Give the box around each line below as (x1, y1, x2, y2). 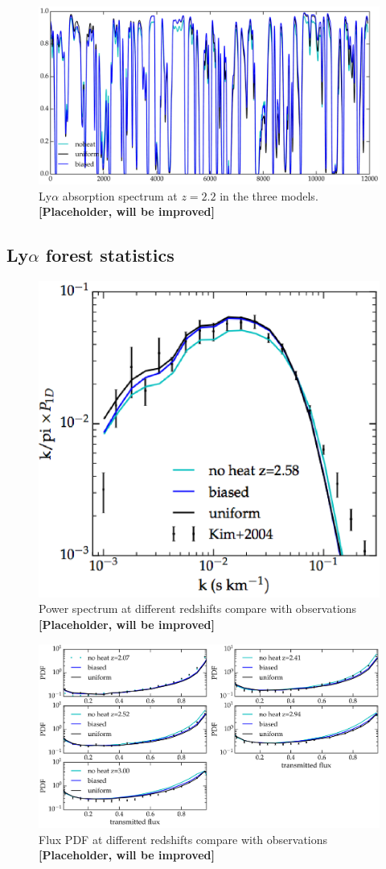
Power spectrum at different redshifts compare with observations (39, 600, 357, 617)
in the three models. (220, 187, 318, 204)
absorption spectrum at (62, 187, 178, 204)
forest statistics (45, 242, 175, 267)
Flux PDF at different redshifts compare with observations (39, 830, 328, 847)
